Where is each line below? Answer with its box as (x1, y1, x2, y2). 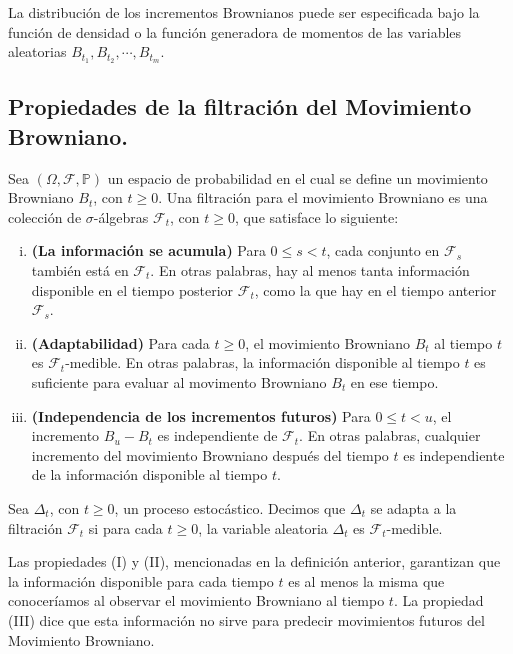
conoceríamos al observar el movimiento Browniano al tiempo (8, 590, 385, 611)
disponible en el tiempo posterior (31, 279, 234, 300)
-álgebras (93, 206, 149, 227)
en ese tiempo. (350, 371, 439, 392)
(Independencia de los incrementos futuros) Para (31, 405, 371, 426)
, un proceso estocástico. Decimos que (114, 497, 346, 518)
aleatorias (8, 41, 67, 62)
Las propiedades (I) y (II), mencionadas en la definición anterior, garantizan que (8, 551, 501, 572)
